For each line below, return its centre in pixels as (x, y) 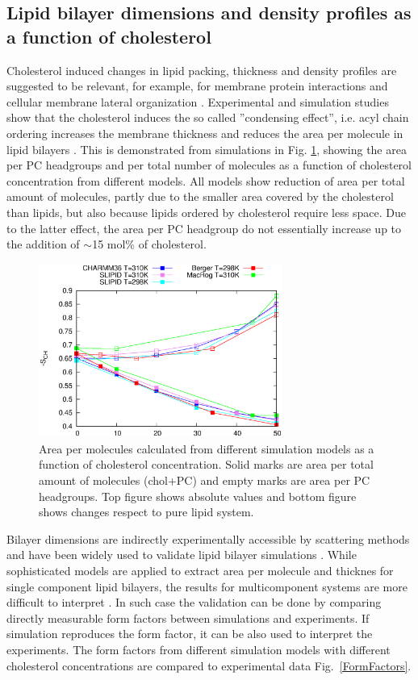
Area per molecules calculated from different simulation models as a (207, 448)
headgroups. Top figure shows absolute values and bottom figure (198, 496)
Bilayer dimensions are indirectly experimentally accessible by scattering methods (208, 538)
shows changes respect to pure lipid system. (146, 512)
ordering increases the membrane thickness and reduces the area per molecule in (205, 133)
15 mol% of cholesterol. (149, 244)
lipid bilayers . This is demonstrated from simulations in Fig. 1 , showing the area (207, 149)
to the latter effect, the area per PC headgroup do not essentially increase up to (204, 228)
